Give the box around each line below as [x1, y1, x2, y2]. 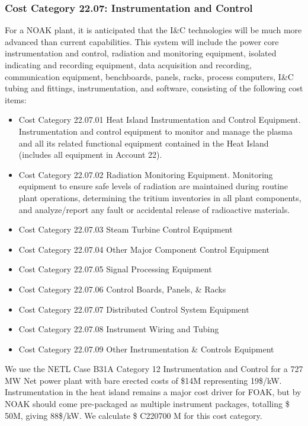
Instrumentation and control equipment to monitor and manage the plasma [18, 125, 293, 137]
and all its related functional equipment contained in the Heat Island [18, 136, 269, 149]
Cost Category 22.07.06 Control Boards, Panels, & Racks [18, 282, 226, 295]
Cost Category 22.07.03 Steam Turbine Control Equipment [18, 223, 233, 236]
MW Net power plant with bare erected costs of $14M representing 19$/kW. [5, 374, 282, 386]
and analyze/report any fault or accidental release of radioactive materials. [18, 203, 290, 215]
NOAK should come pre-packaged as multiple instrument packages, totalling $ [5, 398, 290, 410]
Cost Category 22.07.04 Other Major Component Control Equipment [18, 243, 269, 255]
